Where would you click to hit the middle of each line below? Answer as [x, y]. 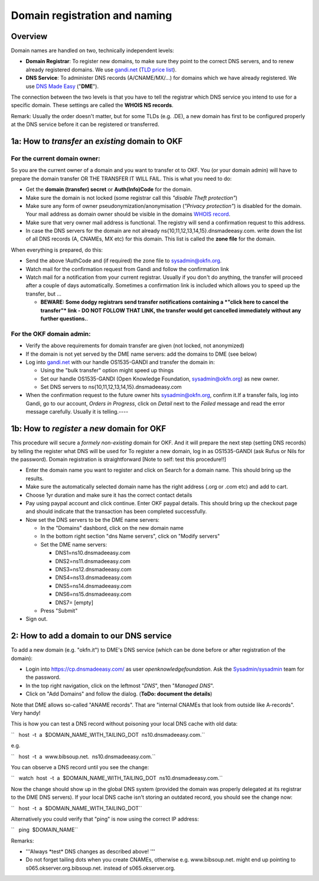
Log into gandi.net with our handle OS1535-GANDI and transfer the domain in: [120, 362]
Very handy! [26, 713]
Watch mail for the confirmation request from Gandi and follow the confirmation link [127, 269]
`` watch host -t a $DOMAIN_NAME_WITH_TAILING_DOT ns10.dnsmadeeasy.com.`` [117, 778]
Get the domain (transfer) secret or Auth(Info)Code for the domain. [109, 190]
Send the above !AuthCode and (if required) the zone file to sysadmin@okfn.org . [124, 261]
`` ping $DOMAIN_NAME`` [45, 830]
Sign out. [37, 619]
